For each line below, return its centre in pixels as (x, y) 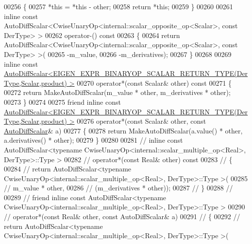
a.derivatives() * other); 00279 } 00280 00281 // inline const (93, 140)
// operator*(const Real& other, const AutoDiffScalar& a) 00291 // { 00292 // (122, 216)
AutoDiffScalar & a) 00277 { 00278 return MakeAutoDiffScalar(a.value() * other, (123, 130)
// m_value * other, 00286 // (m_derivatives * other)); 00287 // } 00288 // (118, 188)
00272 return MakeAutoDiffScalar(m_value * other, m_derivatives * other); (117, 92)
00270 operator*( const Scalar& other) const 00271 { (154, 83)
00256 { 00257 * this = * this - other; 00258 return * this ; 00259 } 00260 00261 (118, 6)
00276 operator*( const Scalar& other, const (142, 121)
